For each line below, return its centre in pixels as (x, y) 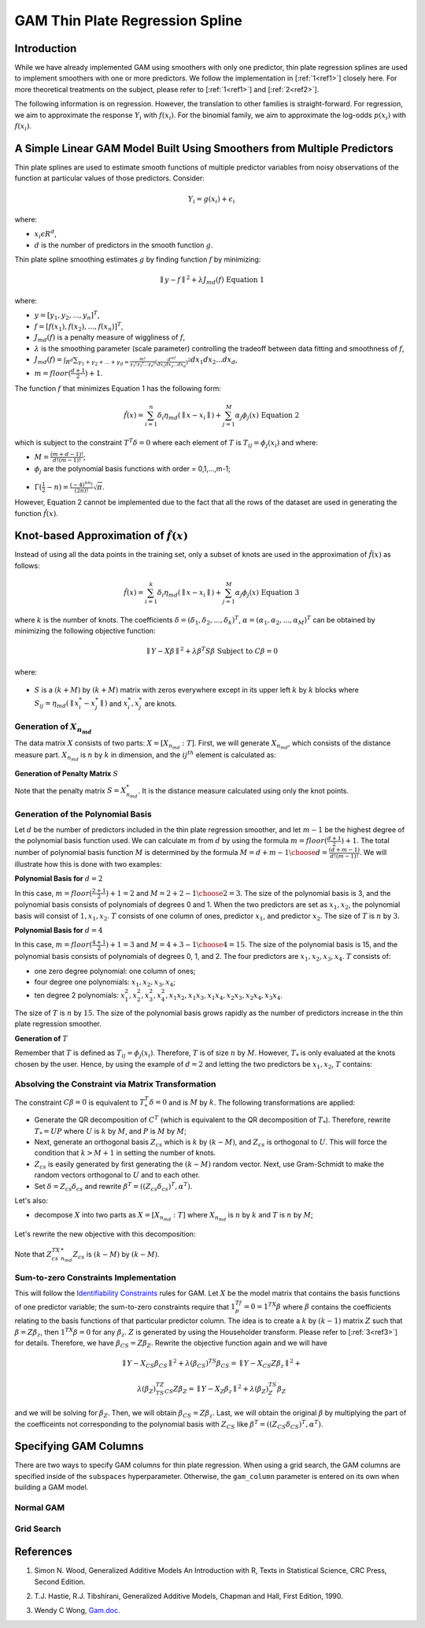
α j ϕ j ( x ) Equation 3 (267, 593)
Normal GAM (40, 1507)
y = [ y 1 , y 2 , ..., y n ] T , (67, 316)
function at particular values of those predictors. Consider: (109, 178)
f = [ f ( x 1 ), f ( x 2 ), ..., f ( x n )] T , (79, 327)
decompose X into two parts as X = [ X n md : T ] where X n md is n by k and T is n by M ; (174, 1217)
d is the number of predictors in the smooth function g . (124, 245)
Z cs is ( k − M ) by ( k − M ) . (116, 1255)
